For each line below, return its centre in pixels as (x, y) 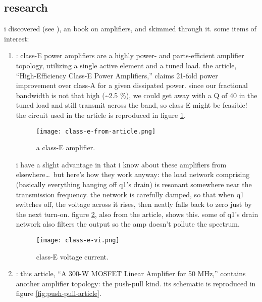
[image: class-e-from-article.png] (96, 131)
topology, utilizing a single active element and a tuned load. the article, (126, 65)
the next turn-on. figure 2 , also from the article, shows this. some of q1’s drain (137, 214)
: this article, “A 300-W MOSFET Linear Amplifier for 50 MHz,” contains (131, 273)
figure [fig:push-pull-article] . (59, 293)
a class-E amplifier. (66, 147)
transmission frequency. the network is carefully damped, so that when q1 (130, 194)
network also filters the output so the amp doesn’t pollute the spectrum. (128, 224)
